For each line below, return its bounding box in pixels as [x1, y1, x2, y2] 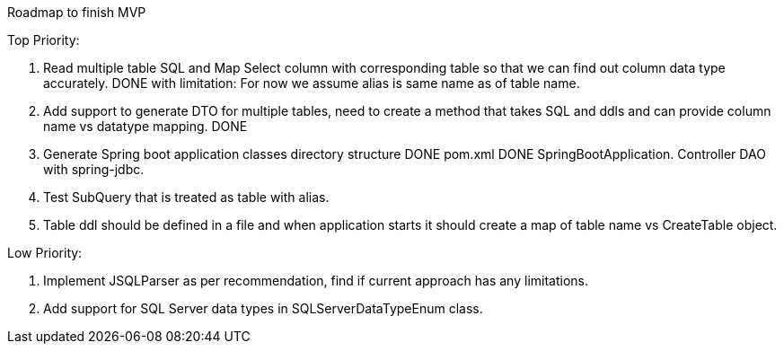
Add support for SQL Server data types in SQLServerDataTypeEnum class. [43, 301, 483, 316]
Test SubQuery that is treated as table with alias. [43, 189, 330, 205]
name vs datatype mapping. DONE [43, 118, 248, 134]
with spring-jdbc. [43, 162, 145, 177]
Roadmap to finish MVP [7, 4, 146, 20]
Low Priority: [7, 245, 83, 260]
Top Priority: [7, 32, 80, 48]
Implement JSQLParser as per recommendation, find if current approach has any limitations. [43, 273, 588, 288]
